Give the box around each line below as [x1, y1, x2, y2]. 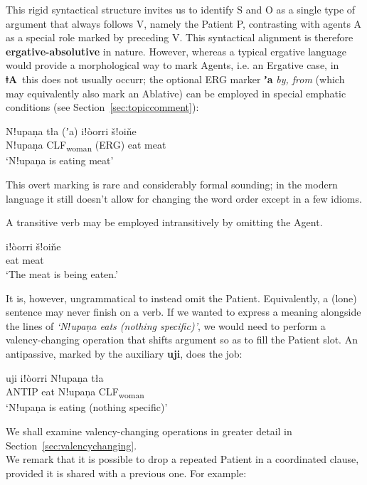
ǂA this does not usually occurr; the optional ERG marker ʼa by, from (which [6, 71, 345, 86]
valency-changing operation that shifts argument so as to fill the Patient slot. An [6, 332, 358, 347]
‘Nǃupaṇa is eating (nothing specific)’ [6, 400, 168, 415]
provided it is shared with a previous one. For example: [6, 465, 247, 480]
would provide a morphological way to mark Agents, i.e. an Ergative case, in [6, 58, 339, 73]
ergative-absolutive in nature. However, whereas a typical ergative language [6, 43, 346, 58]
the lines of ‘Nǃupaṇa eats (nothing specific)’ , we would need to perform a [6, 318, 326, 333]
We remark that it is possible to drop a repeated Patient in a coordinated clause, [6, 452, 359, 467]
